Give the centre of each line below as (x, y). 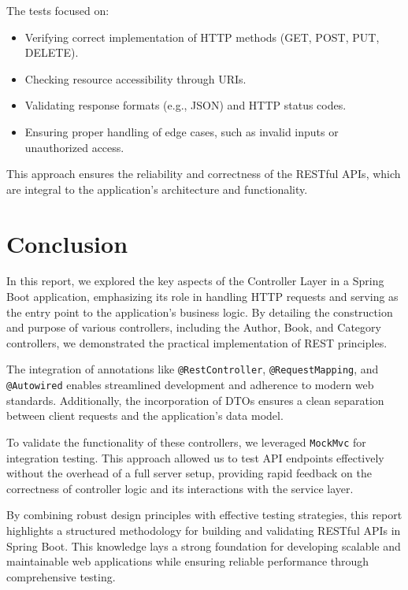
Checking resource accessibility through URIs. (135, 78)
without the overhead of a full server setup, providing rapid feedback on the (189, 473)
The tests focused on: (58, 10)
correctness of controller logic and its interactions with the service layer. (180, 488)
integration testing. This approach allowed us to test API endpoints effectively (195, 457)
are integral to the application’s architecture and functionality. (157, 189)
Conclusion (67, 243)
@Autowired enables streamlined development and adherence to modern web (190, 385)
